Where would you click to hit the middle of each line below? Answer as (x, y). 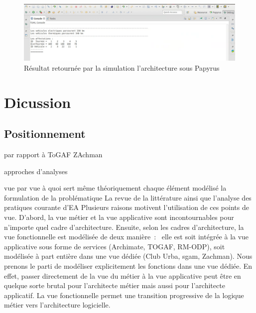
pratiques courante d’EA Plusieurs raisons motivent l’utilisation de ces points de (127, 207)
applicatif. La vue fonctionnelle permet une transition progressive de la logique (124, 295)
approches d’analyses (36, 171)
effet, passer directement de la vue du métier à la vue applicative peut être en (123, 275)
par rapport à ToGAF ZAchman (53, 155)
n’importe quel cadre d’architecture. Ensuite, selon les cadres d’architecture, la (124, 227)
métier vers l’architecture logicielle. (57, 305)
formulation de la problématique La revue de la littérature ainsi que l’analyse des (128, 197)
